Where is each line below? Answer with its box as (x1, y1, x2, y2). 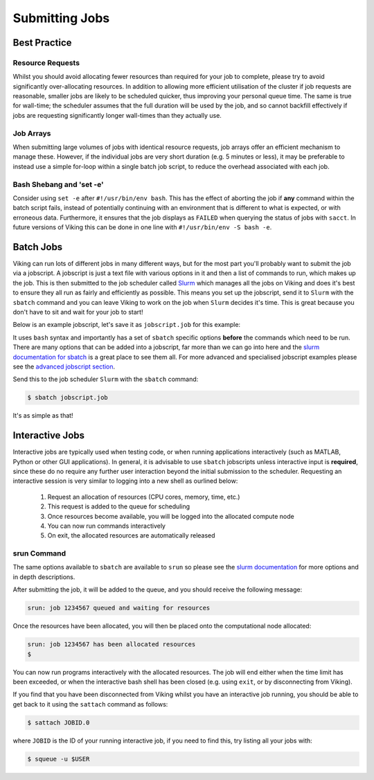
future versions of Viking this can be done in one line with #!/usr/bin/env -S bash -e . (12, 223, 272, 231)
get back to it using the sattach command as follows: (12, 700, 168, 708)
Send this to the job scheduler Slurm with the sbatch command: (12, 375, 199, 384)
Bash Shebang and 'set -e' (12, 179, 104, 189)
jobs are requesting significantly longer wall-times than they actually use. (12, 111, 222, 119)
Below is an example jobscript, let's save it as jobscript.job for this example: (12, 321, 241, 329)
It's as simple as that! (12, 411, 73, 420)
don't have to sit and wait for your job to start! (12, 308, 143, 316)
